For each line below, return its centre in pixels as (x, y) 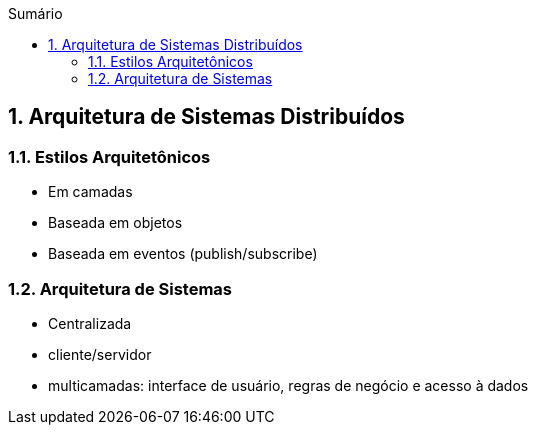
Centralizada (90, 323)
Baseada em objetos (115, 223)
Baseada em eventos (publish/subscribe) (183, 254)
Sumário (35, 13)
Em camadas (90, 192)
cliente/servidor (100, 354)
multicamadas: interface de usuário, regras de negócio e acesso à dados (288, 385)
